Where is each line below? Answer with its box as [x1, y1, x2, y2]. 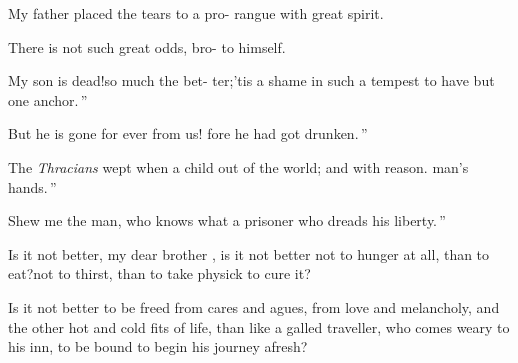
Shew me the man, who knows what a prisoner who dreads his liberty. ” [8, 210, 446, 231]
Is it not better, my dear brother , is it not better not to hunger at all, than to [8, 243, 490, 264]
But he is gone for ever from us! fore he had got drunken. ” [8, 123, 368, 144]
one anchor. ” [8, 89, 88, 110]
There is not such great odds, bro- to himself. [8, 36, 286, 57]
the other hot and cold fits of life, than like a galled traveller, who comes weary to [8, 316, 510, 337]
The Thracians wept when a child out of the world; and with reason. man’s [8, 156, 469, 177]
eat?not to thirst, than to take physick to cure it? [8, 263, 311, 284]
